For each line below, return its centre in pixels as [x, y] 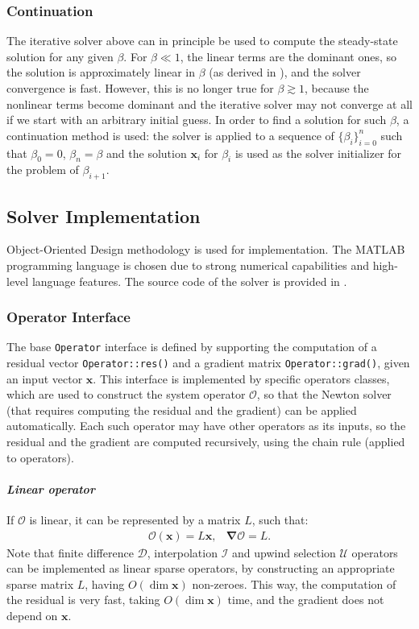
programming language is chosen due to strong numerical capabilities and [188, 265]
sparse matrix [40, 583]
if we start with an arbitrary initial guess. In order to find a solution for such [197, 120]
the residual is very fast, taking [83, 600]
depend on [32, 616]
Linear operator [51, 488]
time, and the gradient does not [306, 600]
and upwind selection [284, 552]
